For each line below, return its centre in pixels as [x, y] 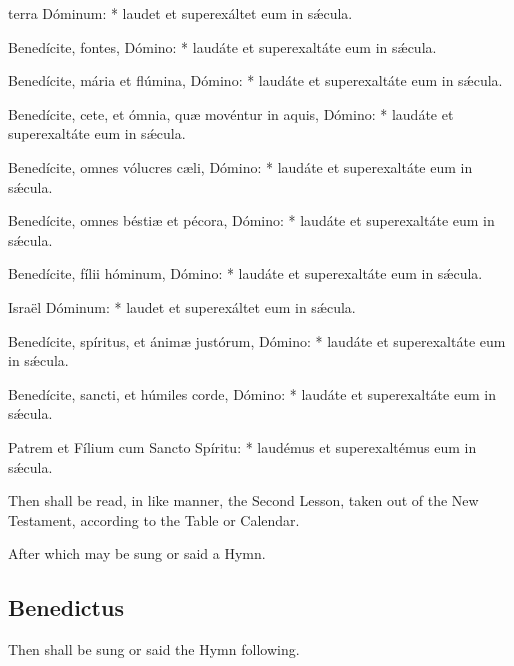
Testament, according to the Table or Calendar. [154, 519]
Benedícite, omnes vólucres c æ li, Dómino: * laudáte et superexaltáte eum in [240, 166]
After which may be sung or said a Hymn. [137, 553]
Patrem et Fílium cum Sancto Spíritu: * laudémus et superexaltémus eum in [242, 446]
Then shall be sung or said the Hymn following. [154, 649]
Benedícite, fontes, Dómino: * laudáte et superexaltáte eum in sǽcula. [222, 46]
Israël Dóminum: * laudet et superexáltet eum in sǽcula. [182, 306]
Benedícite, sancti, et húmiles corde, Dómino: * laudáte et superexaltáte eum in [252, 393]
